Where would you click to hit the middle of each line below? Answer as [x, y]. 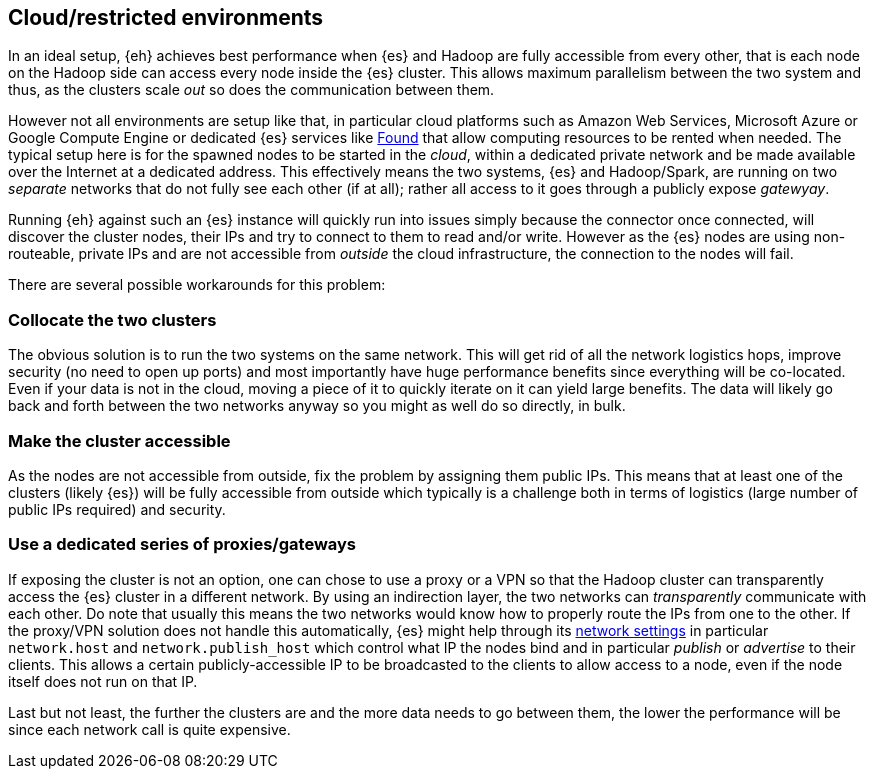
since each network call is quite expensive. [149, 729]
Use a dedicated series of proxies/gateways [182, 544]
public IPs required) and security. [117, 509]
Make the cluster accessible [119, 440]
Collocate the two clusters [112, 319]
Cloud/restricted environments [166, 17]
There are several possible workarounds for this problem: [197, 285]
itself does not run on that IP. [103, 681]
